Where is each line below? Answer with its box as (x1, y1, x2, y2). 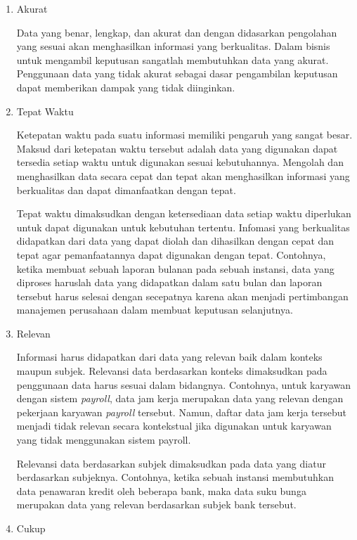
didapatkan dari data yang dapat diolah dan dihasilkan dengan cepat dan (16, 233, 335, 248)
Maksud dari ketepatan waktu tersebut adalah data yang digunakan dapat (16, 141, 338, 155)
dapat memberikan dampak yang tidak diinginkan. (16, 79, 235, 94)
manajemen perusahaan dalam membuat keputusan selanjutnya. (16, 302, 293, 317)
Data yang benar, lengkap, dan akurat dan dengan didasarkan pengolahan (16, 25, 337, 39)
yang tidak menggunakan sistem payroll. (16, 432, 191, 447)
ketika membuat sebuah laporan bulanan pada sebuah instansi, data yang (16, 261, 335, 276)
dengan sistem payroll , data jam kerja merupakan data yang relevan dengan (16, 391, 344, 406)
